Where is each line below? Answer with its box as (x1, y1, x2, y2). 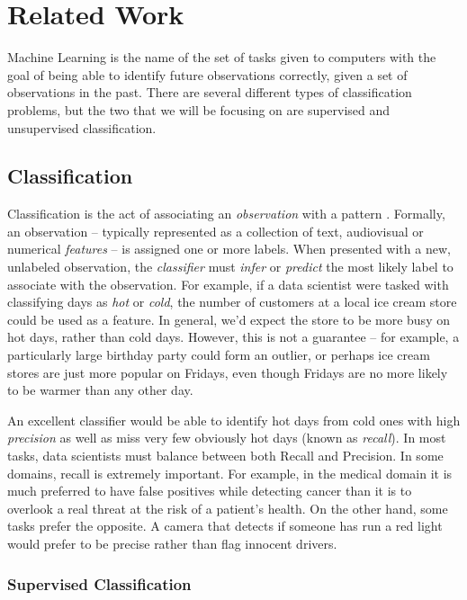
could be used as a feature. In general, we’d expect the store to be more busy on (7, 309, 450, 328)
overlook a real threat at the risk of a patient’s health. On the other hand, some (7, 498, 448, 517)
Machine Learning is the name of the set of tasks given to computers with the (7, 48, 436, 67)
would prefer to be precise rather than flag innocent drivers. (7, 533, 337, 552)
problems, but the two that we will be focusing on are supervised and (7, 100, 391, 119)
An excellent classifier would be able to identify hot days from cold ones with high (7, 410, 461, 429)
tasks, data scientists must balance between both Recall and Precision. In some (7, 446, 444, 465)
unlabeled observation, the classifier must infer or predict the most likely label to (7, 257, 454, 276)
